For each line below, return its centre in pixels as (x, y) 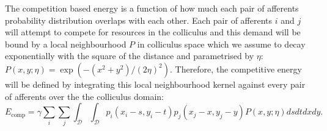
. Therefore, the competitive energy (236, 69)
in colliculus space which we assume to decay (221, 44)
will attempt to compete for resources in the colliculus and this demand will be (153, 32)
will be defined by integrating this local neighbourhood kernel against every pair (155, 84)
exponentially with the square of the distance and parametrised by (130, 56)
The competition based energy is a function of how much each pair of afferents (152, 8)
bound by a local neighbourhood (66, 44)
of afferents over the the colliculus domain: (84, 96)
